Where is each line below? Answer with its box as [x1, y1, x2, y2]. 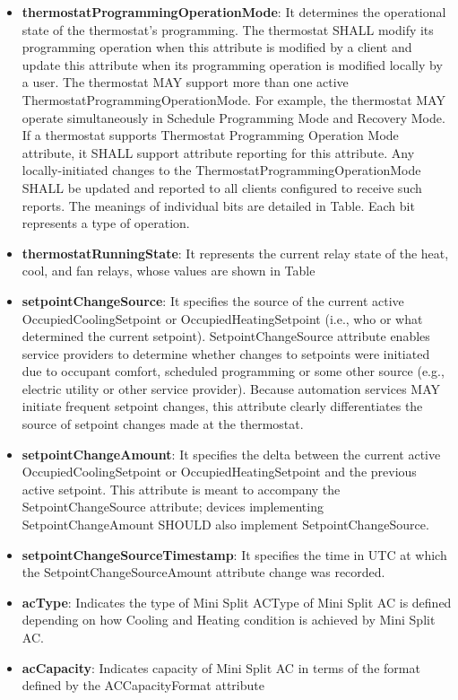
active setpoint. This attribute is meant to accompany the [22, 479, 341, 498]
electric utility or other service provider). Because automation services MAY [22, 379, 441, 398]
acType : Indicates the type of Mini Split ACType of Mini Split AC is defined [22, 592, 452, 611]
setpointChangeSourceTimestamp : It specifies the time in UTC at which [22, 545, 447, 564]
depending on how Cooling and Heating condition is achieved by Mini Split [22, 610, 436, 629]
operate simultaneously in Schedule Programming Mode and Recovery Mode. [22, 108, 445, 127]
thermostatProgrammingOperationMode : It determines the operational [22, 3, 446, 21]
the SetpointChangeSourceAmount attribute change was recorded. [22, 563, 385, 582]
